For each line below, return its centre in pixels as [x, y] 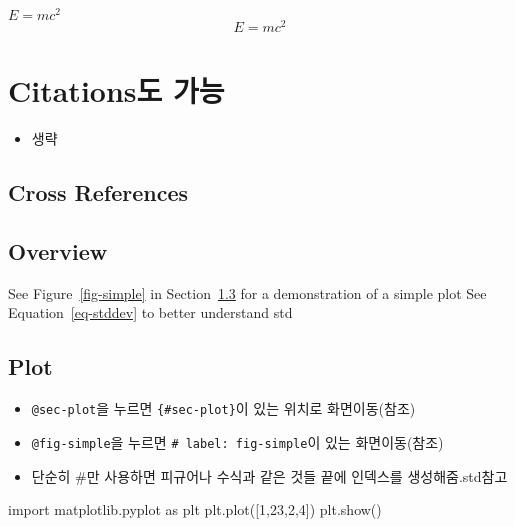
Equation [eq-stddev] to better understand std [150, 312]
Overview [58, 251]
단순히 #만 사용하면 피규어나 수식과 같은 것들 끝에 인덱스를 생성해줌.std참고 [269, 475]
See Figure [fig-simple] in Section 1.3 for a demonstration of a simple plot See [247, 292]
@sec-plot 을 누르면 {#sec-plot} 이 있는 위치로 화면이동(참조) [223, 408]
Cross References [98, 192]
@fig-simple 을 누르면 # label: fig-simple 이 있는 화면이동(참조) [237, 441]
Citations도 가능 [116, 90]
